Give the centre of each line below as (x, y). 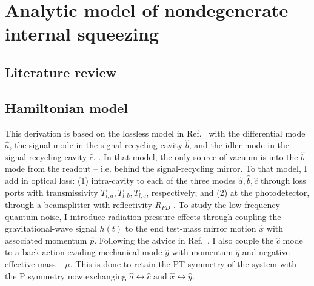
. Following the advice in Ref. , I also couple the (184, 240)
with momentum (202, 252)
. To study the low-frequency (227, 204)
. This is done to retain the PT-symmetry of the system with (183, 263)
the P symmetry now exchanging (66, 275)
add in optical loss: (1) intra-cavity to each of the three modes (120, 180)
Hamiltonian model (66, 107)
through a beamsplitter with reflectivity (78, 204)
